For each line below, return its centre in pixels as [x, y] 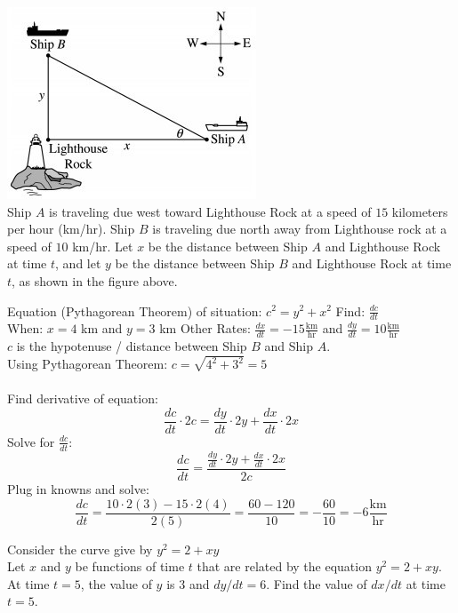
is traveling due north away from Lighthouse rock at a [300, 229]
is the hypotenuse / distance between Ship [132, 346]
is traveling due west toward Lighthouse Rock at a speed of [210, 211]
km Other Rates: [205, 328]
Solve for [31, 441]
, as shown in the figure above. [95, 280]
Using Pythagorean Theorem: [88, 364]
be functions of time [130, 566]
